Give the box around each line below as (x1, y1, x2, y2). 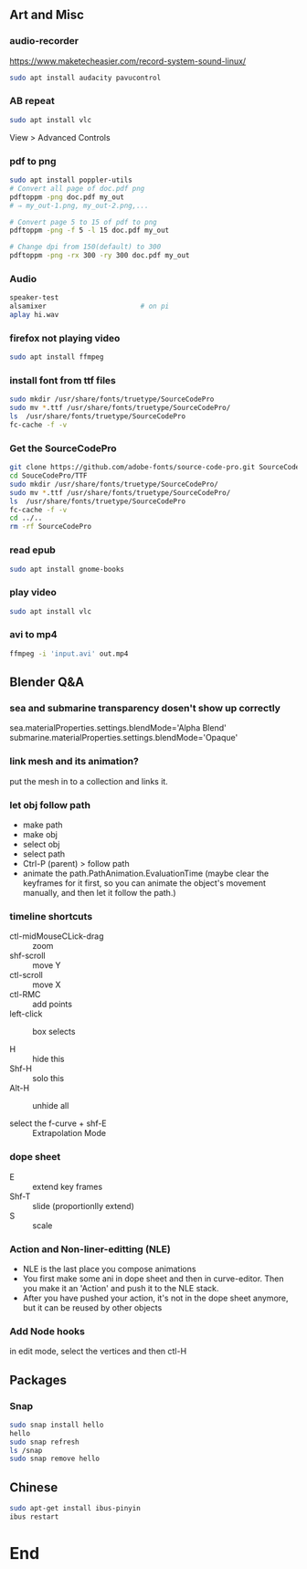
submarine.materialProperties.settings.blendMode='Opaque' (9, 732, 238, 743)
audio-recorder (9, 35, 79, 47)
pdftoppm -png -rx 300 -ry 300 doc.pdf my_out (9, 251, 190, 260)
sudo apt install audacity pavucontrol (9, 73, 162, 82)
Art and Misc (9, 7, 85, 23)
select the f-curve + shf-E (9, 1118, 107, 1129)
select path (22, 848, 66, 859)
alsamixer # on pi (9, 301, 170, 311)
